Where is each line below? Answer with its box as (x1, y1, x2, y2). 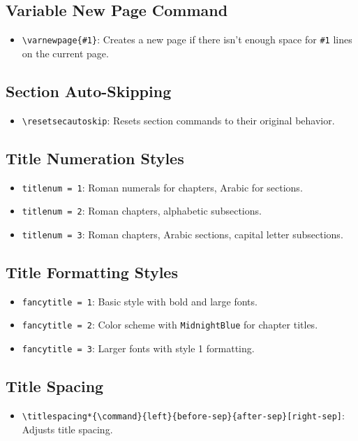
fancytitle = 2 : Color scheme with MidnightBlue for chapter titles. (22, 317, 318, 332)
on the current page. (22, 45, 109, 60)
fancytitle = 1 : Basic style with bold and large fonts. (22, 294, 258, 308)
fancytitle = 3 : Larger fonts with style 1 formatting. (22, 341, 255, 355)
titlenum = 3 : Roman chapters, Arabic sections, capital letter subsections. (22, 226, 343, 241)
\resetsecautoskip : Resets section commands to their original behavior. (22, 113, 335, 127)
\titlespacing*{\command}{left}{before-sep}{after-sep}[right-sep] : (22, 407, 345, 422)
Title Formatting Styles (6, 261, 178, 282)
